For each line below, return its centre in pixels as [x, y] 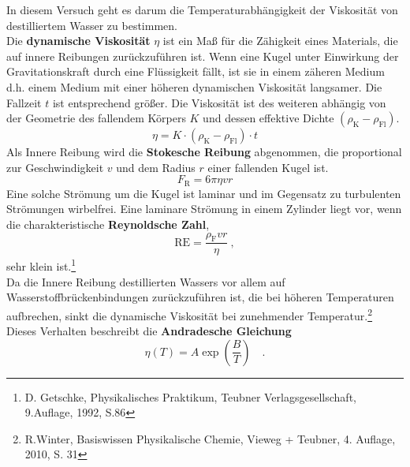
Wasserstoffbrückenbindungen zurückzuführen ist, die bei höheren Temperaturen [200, 297]
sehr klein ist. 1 [41, 265]
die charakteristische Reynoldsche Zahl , [108, 224]
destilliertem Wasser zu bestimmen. [92, 25]
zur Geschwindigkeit [55, 167]
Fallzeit [24, 102]
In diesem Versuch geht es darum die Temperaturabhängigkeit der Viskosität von [202, 9]
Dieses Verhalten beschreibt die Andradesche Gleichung [149, 331]
